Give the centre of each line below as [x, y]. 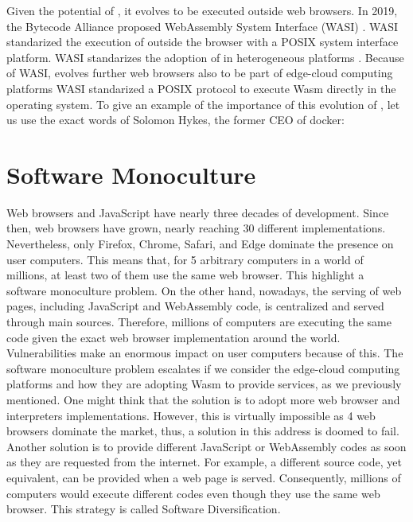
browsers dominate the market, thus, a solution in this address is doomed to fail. [203, 431]
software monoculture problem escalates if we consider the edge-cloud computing [203, 368]
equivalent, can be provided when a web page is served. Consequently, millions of [204, 477]
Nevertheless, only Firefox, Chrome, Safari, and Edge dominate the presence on [200, 244]
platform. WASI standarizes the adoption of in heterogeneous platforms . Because [205, 57]
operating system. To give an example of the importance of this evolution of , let [203, 104]
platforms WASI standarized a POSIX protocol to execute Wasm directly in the [201, 88]
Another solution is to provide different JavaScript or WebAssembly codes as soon [206, 446]
